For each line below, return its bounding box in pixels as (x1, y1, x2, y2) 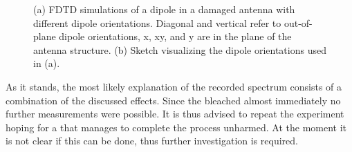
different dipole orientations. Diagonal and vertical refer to (33, 15, 281, 30)
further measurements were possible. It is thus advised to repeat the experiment (6, 106, 344, 121)
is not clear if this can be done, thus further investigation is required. (6, 133, 298, 148)
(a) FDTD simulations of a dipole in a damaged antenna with (33, 2, 295, 16)
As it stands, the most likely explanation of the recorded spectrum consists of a (6, 79, 342, 93)
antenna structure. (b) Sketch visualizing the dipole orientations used (33, 42, 326, 57)
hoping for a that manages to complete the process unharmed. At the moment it (6, 120, 347, 134)
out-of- (284, 15, 313, 30)
